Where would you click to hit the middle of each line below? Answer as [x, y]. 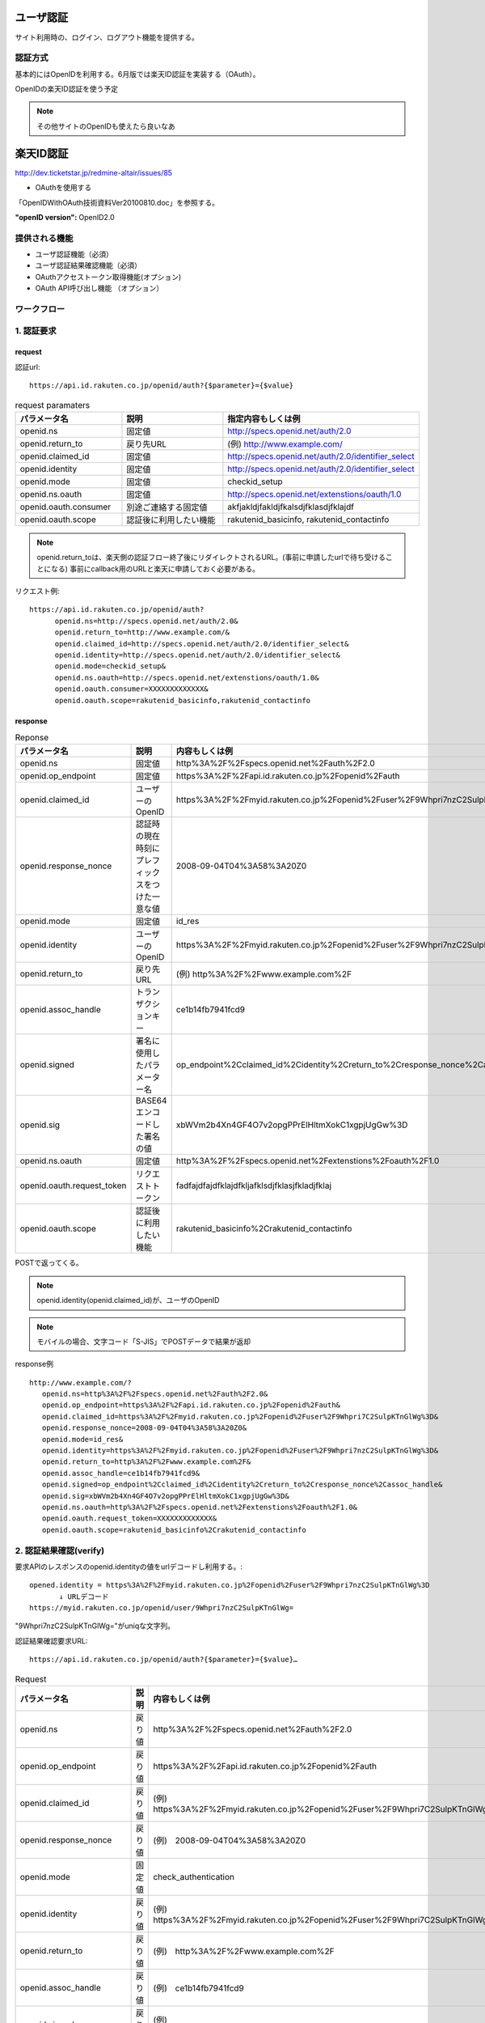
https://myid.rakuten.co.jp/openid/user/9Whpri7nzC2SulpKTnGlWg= [162, 1608]
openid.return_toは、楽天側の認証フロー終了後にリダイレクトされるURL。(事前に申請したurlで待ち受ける [211, 558]
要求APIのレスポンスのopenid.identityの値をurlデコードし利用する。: [129, 1567]
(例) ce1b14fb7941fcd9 [198, 1988]
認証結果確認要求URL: [51, 1641]
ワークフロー [40, 309]
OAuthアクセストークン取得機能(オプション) [108, 277]
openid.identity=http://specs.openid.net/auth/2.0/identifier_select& [198, 655]
